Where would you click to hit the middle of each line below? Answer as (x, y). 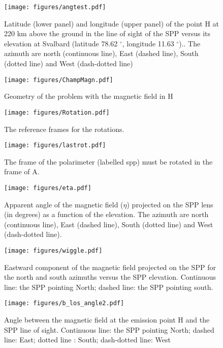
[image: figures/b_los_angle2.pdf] (64, 303)
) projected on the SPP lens (170, 204)
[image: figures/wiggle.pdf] (53, 251)
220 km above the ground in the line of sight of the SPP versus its (107, 33)
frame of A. (22, 171)
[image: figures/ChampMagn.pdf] (59, 80)
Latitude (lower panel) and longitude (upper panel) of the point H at (112, 23)
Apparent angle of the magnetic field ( (64, 204)
